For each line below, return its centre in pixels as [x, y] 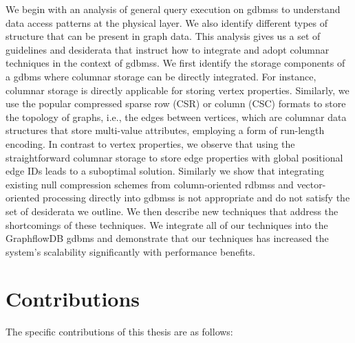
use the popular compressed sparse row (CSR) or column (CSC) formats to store [176, 103]
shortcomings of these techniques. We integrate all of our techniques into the [167, 224]
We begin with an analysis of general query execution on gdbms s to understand [173, 9]
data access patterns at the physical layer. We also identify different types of [166, 22]
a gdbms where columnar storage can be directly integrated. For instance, [161, 76]
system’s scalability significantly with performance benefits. [130, 251]
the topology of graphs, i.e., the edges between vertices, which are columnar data [176, 117]
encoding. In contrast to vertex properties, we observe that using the [150, 143]
